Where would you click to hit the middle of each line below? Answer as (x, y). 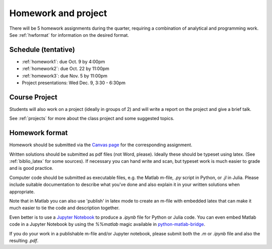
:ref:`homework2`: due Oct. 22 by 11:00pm (65, 69)
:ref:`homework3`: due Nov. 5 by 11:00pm (65, 76)
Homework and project (58, 13)
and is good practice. (31, 168)
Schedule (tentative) (42, 50)
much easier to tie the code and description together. (64, 208)
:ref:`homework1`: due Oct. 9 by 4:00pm (63, 61)
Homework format (39, 133)
